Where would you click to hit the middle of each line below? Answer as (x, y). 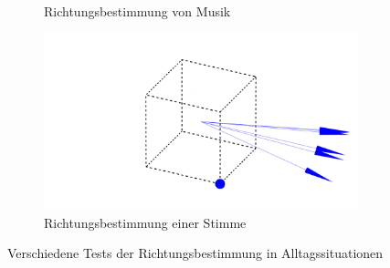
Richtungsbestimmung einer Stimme (145, 222)
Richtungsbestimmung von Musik (137, 11)
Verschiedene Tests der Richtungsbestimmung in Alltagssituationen (195, 253)
